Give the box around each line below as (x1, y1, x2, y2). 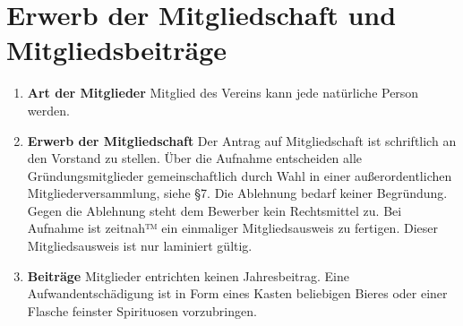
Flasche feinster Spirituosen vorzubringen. (27, 301, 257, 320)
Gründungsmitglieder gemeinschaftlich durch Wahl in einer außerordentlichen (27, 166, 452, 184)
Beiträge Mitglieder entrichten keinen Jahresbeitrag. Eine (27, 266, 349, 285)
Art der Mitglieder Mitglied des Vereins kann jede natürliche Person (27, 83, 419, 102)
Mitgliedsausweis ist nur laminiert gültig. (27, 236, 253, 255)
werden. (27, 100, 70, 119)
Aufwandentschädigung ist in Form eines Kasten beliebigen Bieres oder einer (27, 284, 448, 303)
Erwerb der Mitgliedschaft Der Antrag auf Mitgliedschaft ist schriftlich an (27, 131, 457, 150)
